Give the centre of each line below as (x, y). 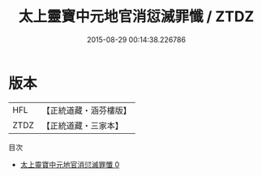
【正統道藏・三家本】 (83, 125)
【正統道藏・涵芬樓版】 (87, 110)
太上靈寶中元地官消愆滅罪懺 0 (70, 164)
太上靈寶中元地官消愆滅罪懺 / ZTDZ (136, 17)
